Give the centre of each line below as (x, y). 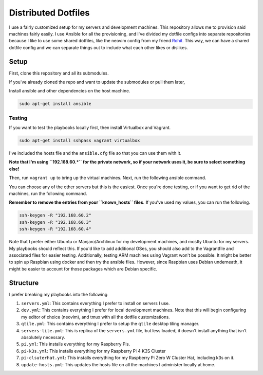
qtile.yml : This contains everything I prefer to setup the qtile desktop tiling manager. (110, 324)
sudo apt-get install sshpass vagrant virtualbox (80, 141)
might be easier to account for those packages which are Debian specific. (83, 269)
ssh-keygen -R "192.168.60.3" (55, 222)
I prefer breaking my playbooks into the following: (59, 294)
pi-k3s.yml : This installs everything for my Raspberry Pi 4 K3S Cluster (94, 351)
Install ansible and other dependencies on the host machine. (69, 91)
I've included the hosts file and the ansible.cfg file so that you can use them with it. (95, 153)
